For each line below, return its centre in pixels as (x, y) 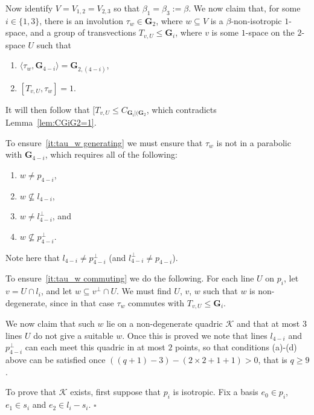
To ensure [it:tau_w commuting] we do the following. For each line (130, 278)
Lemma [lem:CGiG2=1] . (51, 122)
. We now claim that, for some (245, 8)
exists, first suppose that (115, 392)
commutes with (156, 302)
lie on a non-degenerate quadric (165, 323)
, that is (273, 360)
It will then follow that (48, 109)
